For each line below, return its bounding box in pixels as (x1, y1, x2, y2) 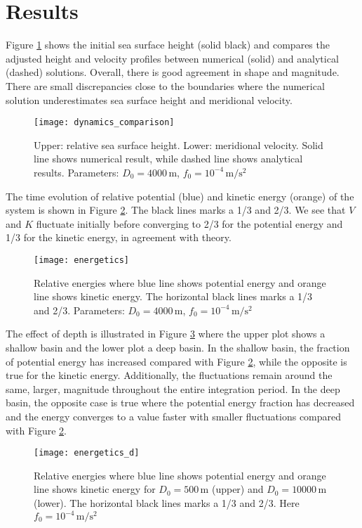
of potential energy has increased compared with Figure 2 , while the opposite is (6, 354, 347, 368)
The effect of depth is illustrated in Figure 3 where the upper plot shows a (6, 326, 326, 341)
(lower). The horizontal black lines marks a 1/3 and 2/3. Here (34, 495, 300, 510)
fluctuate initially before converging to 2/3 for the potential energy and (36, 216, 343, 231)
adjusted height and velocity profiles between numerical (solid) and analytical (6, 51, 339, 65)
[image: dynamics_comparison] (34, 117, 175, 128)
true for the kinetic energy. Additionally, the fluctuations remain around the (6, 368, 333, 382)
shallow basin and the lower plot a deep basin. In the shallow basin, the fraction (6, 340, 350, 354)
